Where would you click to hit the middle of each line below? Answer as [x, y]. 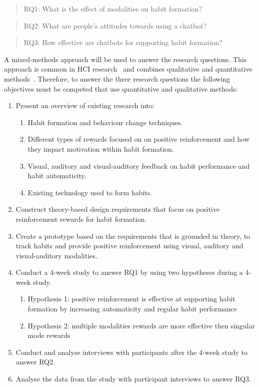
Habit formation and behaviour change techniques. [105, 122]
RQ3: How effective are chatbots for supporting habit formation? [123, 42]
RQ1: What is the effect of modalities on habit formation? [113, 9]
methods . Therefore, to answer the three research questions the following [117, 78]
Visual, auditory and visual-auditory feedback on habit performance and [138, 165]
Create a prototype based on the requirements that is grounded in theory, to [133, 236]
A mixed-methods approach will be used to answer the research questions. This [125, 59]
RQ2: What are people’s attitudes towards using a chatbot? [115, 25]
